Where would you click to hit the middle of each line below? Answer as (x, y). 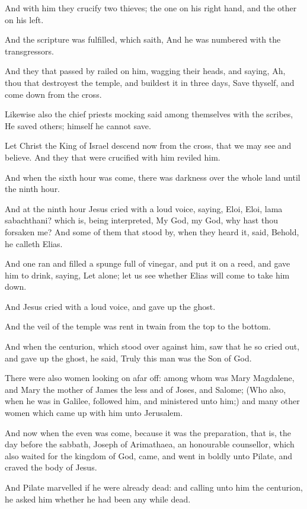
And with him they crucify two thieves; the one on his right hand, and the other (151, 8)
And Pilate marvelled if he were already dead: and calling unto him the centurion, (154, 487)
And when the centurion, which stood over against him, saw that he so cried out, (152, 346)
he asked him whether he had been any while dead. (98, 499)
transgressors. (29, 51)
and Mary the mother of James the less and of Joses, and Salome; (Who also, (145, 389)
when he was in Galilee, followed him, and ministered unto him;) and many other (152, 401)
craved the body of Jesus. (51, 467)
